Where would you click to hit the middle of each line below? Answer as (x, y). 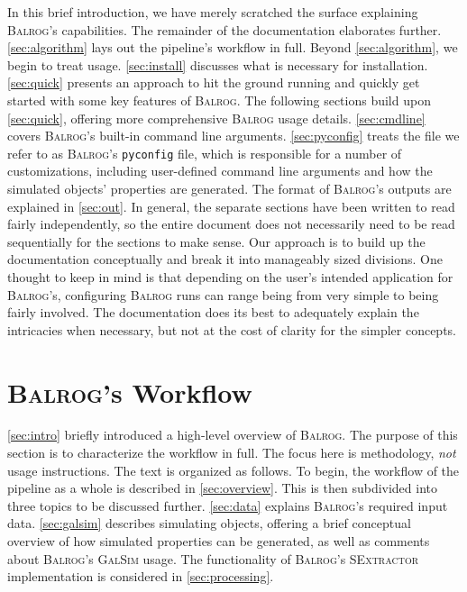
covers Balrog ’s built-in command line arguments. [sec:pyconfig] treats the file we (233, 136)
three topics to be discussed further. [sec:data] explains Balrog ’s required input (228, 505)
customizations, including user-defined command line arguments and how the (220, 171)
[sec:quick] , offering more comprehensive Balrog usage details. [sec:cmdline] (216, 118)
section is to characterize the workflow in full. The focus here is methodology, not (232, 453)
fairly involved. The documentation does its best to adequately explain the (213, 312)
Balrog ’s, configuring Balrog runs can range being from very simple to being (223, 294)
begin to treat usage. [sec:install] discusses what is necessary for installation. (218, 64)
